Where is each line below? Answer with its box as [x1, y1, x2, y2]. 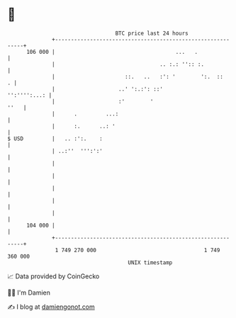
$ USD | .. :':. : [7, 135, 103, 142]
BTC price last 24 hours [115, 30, 189, 37]
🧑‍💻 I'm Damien [7, 288, 51, 297]
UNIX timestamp [128, 259, 173, 266]
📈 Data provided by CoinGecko [7, 272, 100, 280]
